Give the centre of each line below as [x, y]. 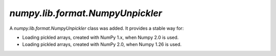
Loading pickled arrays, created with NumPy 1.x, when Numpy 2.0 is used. [100, 37]
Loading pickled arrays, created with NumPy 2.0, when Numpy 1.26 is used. [102, 44]
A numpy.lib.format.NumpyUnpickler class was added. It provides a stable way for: [97, 28]
